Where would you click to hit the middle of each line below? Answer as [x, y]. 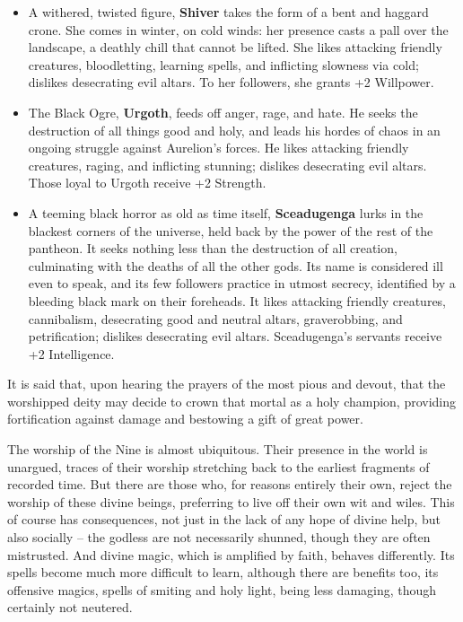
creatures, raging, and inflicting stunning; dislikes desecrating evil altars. [227, 165]
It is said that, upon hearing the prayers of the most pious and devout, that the [227, 384]
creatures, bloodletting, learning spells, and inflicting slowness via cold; [223, 64]
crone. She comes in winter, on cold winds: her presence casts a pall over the [238, 29]
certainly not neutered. [70, 607]
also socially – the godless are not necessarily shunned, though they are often [219, 537]
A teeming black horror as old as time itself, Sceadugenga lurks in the [226, 212]
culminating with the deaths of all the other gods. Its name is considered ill [236, 265]
